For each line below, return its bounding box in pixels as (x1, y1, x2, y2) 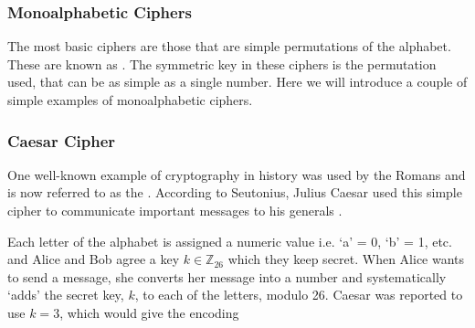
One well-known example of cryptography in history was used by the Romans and (7, 164, 466, 184)
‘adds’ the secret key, (7, 285, 124, 304)
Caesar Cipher (7, 129, 116, 152)
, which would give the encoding (59, 302, 239, 322)
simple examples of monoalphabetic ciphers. (7, 90, 253, 109)
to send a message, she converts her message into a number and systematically (7, 267, 447, 286)
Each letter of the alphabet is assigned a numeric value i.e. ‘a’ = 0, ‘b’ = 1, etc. (7, 231, 452, 250)
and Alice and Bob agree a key (7, 249, 180, 269)
